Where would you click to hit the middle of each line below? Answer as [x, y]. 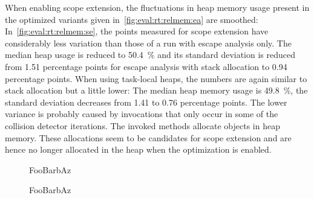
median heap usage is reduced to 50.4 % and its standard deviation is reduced [150, 55]
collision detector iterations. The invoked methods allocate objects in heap [142, 125]
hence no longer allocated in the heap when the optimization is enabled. [138, 149]
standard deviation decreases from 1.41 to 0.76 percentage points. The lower [146, 102]
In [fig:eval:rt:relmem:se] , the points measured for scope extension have [137, 31]
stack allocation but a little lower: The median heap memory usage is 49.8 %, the [156, 90]
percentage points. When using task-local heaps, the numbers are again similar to [156, 78]
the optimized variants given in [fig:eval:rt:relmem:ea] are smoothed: [132, 19]
